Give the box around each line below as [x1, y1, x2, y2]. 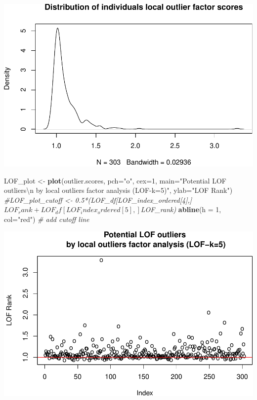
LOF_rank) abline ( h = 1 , [140, 204, 221, 215]
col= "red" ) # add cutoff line [4, 214, 89, 224]
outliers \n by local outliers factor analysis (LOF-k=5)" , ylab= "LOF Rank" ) [4, 185, 233, 195]
